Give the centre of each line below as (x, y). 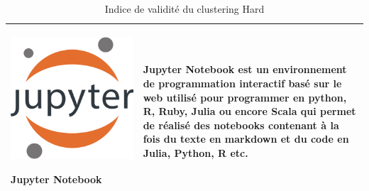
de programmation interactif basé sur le (242, 83)
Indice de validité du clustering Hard (184, 9)
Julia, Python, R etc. (195, 152)
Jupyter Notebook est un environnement (245, 69)
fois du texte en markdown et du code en (246, 139)
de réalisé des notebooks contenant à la (241, 125)
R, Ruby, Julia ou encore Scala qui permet (249, 111)
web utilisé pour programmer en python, (245, 97)
